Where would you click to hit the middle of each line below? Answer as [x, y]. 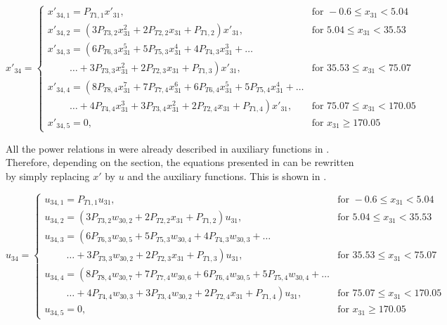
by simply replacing [48, 176]
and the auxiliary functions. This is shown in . [227, 176]
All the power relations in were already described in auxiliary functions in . [168, 148]
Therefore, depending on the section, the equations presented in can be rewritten [180, 162]
